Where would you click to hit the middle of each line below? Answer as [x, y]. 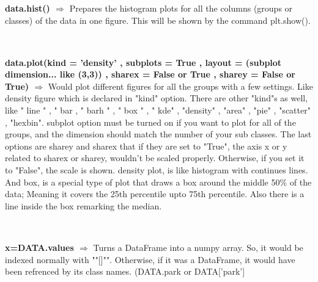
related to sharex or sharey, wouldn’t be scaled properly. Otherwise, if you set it [155, 158]
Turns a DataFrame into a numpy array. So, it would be [198, 248]
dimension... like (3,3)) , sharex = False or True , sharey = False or [150, 74]
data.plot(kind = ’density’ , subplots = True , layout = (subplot [143, 62]
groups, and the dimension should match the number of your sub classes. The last [158, 134]
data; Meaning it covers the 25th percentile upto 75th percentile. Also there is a [155, 194]
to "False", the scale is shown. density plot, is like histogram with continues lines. [157, 169]
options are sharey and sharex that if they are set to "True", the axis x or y [146, 146]
